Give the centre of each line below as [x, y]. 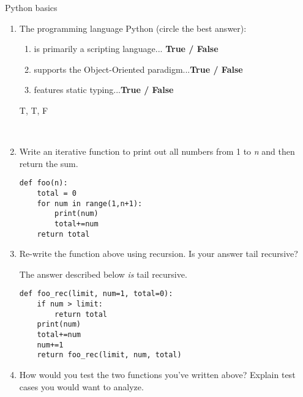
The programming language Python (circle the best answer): [133, 28]
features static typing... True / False [104, 90]
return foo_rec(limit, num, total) [109, 355]
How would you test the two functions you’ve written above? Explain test [157, 375]
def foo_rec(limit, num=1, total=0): [96, 294]
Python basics [31, 7]
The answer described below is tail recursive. [103, 274]
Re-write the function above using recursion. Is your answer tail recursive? [159, 254]
